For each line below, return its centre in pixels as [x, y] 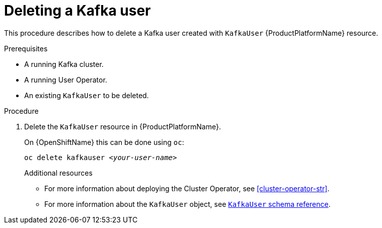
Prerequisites [26, 48]
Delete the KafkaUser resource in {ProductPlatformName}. [123, 126]
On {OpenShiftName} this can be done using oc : [104, 142]
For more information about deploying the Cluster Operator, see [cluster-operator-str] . [187, 188]
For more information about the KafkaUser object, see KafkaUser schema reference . [187, 204]
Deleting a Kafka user [78, 11]
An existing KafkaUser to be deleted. [87, 95]
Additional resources [58, 173]
